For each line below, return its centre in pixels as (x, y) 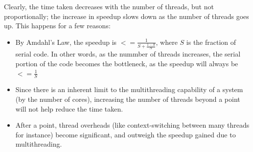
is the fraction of (211, 42)
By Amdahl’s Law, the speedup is (66, 42)
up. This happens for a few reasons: (57, 26)
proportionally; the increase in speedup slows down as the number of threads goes (126, 16)
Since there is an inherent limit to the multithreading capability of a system (129, 89)
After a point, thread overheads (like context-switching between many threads (132, 125)
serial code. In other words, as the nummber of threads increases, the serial (128, 54)
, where (167, 42)
